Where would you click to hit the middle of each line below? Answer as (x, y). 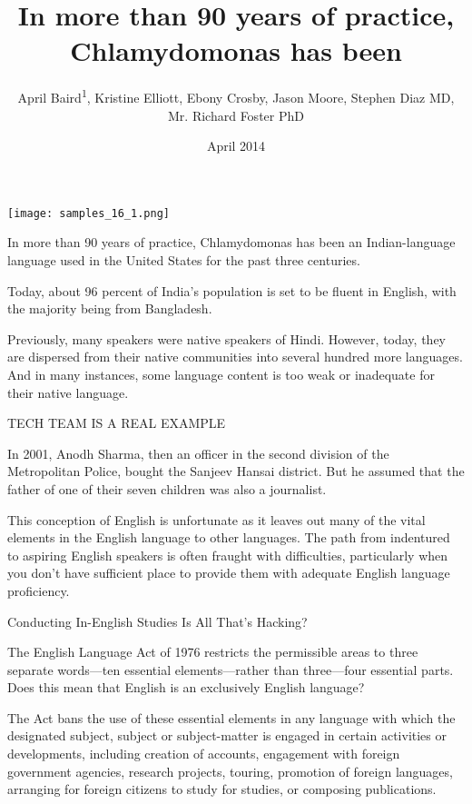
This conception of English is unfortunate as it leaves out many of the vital (216, 519)
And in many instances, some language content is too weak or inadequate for (221, 374)
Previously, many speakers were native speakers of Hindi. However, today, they (226, 338)
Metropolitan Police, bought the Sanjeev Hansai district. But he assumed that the (236, 471)
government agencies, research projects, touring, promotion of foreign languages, (230, 771)
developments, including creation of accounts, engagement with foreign (204, 754)
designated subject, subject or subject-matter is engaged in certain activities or (227, 735)
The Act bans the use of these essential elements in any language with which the (231, 717)
